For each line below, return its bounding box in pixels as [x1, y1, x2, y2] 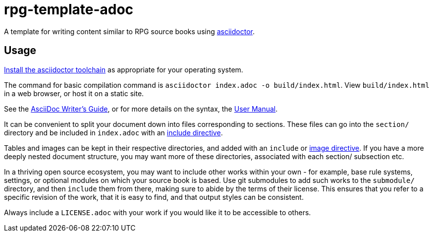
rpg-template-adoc [4, 1, 134, 18]
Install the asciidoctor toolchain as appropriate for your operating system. [4, 65, 243, 74]
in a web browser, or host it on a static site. [4, 89, 144, 98]
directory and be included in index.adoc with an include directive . [4, 128, 223, 137]
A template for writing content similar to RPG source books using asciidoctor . [4, 27, 255, 36]
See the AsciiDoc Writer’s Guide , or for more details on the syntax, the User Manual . [4, 104, 278, 113]
